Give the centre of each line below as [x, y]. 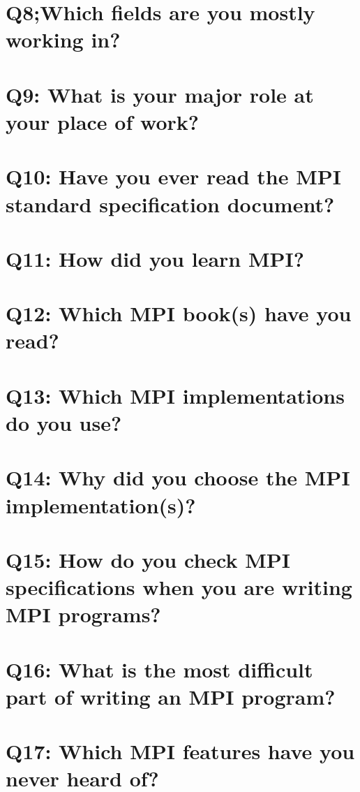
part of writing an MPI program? [171, 696]
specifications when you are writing [179, 587]
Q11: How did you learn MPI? [155, 258]
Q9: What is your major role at [160, 94]
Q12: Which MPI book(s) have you [179, 313]
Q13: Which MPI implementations [175, 395]
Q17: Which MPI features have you [180, 751]
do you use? [64, 423]
